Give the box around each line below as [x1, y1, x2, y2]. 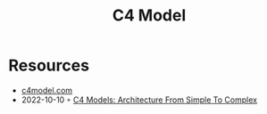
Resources [8, 55, 90, 76]
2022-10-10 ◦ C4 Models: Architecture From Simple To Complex [21, 94, 258, 105]
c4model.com [21, 85, 73, 95]
